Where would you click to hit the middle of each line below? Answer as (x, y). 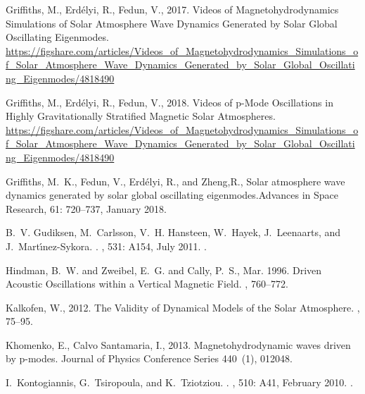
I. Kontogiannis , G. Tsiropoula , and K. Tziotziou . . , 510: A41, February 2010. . (179, 382)
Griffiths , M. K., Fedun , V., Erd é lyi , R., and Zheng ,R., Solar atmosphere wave (175, 181)
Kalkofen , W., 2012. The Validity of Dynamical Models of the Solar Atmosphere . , (183, 307)
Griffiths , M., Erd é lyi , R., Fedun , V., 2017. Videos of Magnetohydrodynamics (172, 9)
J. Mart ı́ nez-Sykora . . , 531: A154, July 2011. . (106, 246)
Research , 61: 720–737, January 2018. (86, 208)
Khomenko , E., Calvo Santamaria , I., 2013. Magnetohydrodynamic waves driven (178, 344)
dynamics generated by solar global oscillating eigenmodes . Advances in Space (172, 195)
